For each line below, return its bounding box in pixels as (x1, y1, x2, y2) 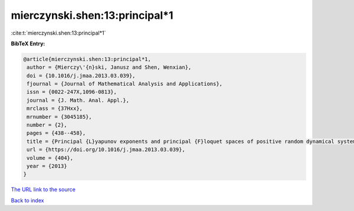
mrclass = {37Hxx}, (27, 105, 83, 112)
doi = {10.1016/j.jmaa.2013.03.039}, (27, 72, 136, 79)
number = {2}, (27, 122, 67, 129)
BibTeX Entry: (11, 40, 45, 47)
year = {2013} (27, 163, 67, 169)
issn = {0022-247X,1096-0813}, (27, 89, 117, 95)
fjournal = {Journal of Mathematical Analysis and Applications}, (27, 81, 223, 88)
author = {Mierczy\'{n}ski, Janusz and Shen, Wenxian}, (27, 64, 192, 71)
